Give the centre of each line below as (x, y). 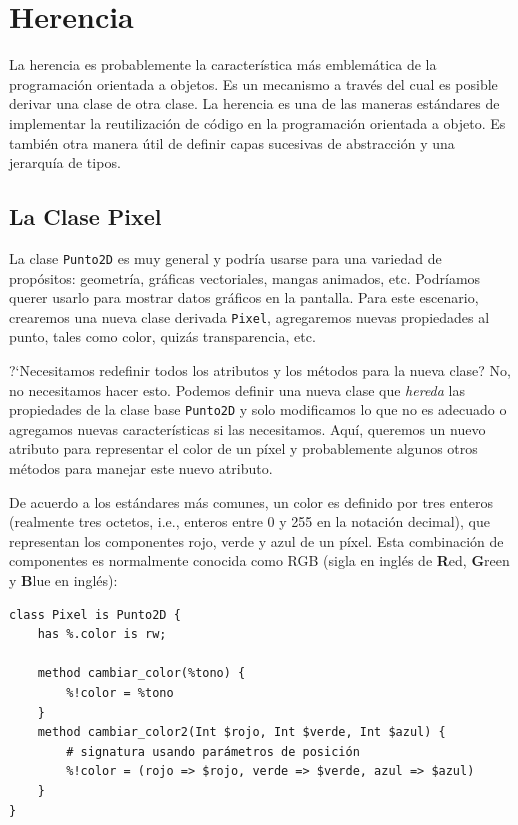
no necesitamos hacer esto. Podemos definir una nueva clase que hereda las (237, 389)
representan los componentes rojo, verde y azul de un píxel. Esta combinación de (256, 540)
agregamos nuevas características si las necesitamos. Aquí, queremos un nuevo (247, 428)
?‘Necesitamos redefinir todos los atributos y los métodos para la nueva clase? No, (260, 369)
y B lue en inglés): (63, 579)
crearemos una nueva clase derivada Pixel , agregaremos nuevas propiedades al (249, 316)
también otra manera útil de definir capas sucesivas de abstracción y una (232, 142)
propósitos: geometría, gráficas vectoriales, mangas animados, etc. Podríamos (245, 277)
